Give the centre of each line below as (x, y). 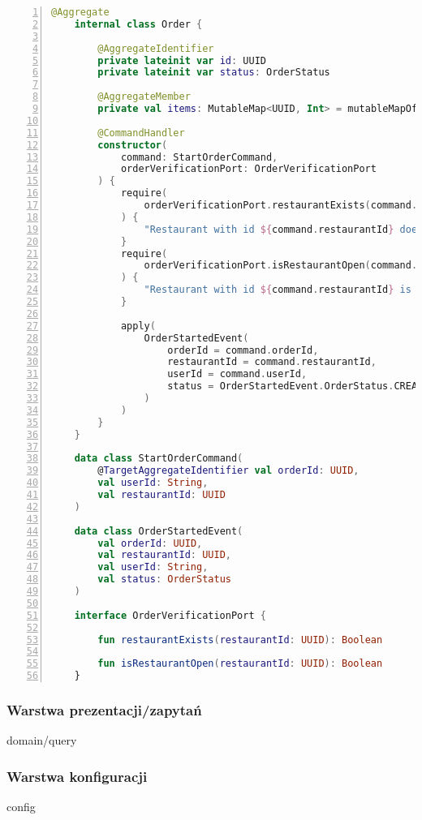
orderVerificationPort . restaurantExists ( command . (281, 205)
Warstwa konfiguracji (77, 776)
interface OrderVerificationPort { (170, 615)
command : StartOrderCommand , (199, 157)
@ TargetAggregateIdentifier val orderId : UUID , (228, 471)
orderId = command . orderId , (243, 350)
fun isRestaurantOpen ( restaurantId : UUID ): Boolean (240, 664)
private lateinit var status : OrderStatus (214, 73)
